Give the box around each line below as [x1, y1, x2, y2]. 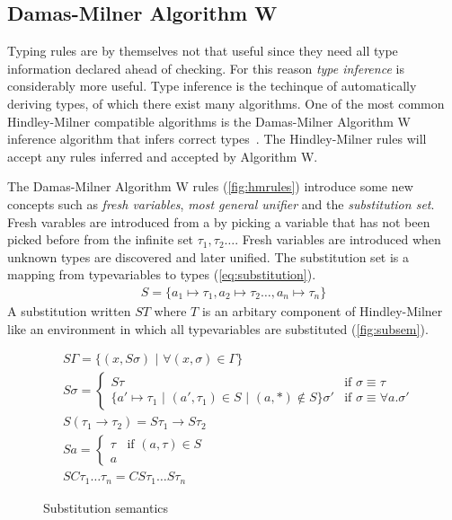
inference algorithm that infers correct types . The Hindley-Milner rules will [7, 129, 427, 148]
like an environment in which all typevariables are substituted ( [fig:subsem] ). [7, 319, 429, 338]
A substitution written [7, 301, 131, 320]
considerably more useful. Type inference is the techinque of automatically [7, 76, 417, 95]
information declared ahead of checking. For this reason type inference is [7, 58, 404, 77]
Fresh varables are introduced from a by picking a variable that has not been [7, 212, 430, 231]
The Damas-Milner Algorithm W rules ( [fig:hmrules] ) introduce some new [7, 177, 413, 196]
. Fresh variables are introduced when [235, 230, 441, 249]
